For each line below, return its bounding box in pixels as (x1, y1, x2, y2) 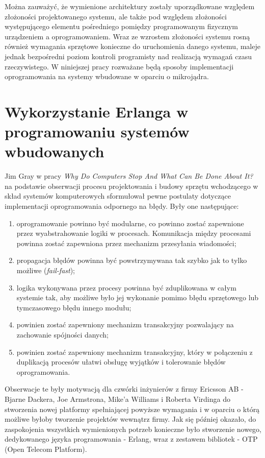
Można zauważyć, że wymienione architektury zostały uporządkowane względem (5, 1, 255, 11)
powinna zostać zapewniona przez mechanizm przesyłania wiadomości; (16, 237, 236, 248)
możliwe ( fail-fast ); (16, 265, 75, 275)
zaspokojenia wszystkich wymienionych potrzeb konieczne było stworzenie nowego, (5, 423, 261, 434)
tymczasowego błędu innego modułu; (16, 302, 131, 312)
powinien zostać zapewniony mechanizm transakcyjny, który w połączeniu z (16, 346, 253, 357)
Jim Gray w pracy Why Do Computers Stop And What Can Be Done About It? (5, 171, 253, 181)
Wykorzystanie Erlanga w (5, 101, 189, 122)
